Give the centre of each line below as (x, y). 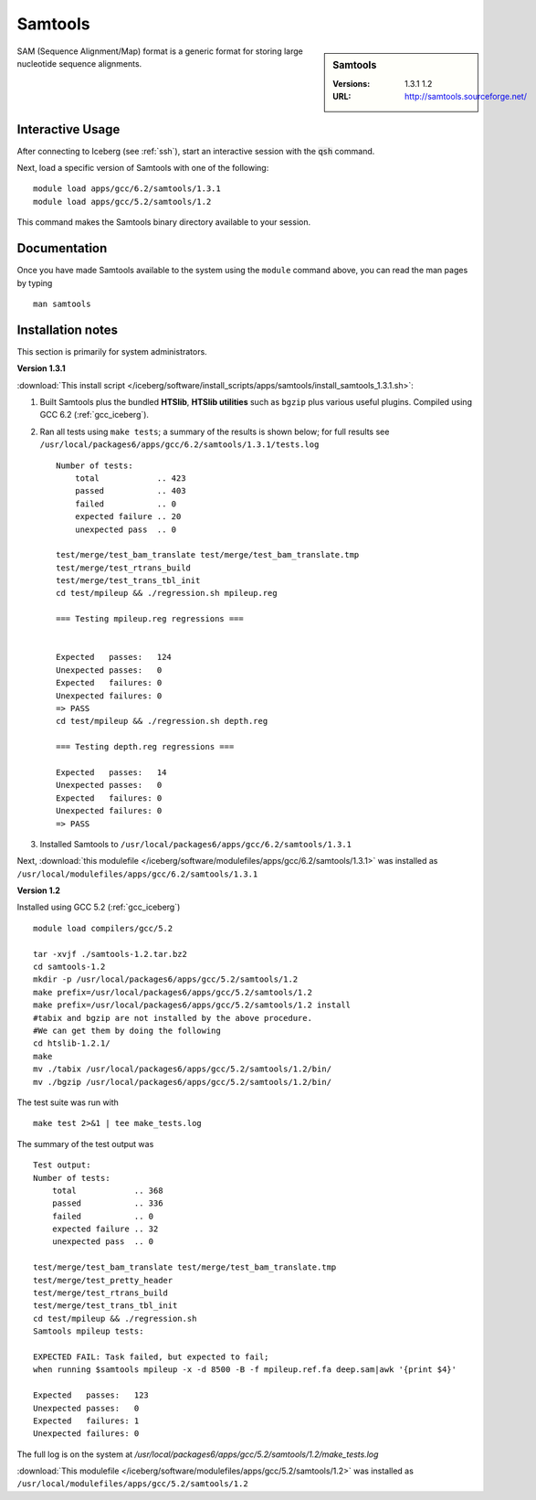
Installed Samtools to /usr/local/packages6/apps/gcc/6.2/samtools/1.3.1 (195, 844)
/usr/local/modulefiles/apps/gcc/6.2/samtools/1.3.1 (137, 874)
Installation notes (68, 330)
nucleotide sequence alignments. (79, 63)
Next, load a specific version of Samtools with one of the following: (143, 168)
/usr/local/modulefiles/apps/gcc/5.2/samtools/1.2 (132, 1484)
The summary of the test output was (85, 1144)
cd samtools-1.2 (69, 967)
